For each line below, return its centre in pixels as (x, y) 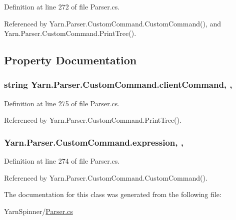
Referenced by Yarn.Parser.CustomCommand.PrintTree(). (93, 120)
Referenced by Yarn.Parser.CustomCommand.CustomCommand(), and (113, 23)
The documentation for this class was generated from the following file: (113, 194)
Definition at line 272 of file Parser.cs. (62, 6)
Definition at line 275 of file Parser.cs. (62, 103)
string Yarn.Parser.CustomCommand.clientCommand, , (118, 85)
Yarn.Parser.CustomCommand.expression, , (94, 142)
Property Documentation (70, 60)
